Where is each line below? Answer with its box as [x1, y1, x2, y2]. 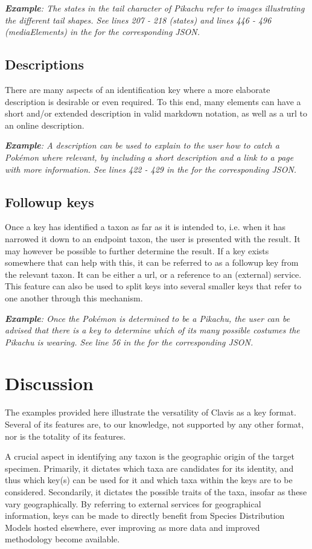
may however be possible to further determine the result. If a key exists [5, 244, 269, 257]
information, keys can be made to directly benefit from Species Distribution [5, 509, 285, 522]
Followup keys [5, 192, 94, 211]
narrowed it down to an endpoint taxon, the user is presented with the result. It [5, 232, 301, 245]
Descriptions [5, 55, 84, 74]
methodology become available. [5, 533, 120, 545]
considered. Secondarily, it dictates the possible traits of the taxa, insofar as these [5, 485, 307, 498]
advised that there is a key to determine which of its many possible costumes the [5, 324, 300, 336]
